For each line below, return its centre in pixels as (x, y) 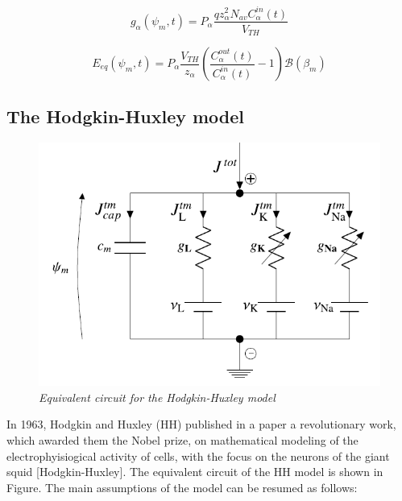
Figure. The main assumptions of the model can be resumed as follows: (182, 487)
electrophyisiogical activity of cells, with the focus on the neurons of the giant (198, 455)
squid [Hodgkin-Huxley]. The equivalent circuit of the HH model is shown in (195, 472)
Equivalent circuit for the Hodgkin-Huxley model (157, 397)
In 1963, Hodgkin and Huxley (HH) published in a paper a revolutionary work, (201, 424)
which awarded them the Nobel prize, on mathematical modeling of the (182, 439)
